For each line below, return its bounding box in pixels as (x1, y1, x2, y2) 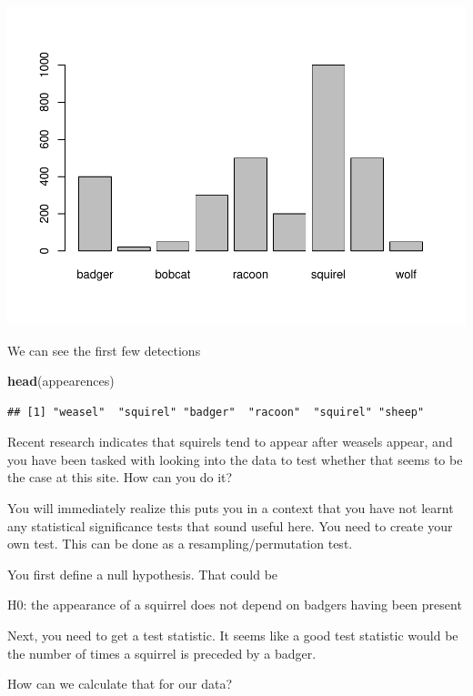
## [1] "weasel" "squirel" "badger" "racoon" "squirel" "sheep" (7, 405, 425, 419)
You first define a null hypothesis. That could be (7, 564, 278, 583)
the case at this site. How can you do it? (7, 468, 233, 487)
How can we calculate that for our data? (7, 674, 233, 693)
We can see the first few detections (7, 340, 201, 359)
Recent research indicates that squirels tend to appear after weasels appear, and (7, 432, 453, 451)
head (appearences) (7, 371, 115, 390)
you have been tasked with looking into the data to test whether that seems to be (7, 449, 463, 469)
